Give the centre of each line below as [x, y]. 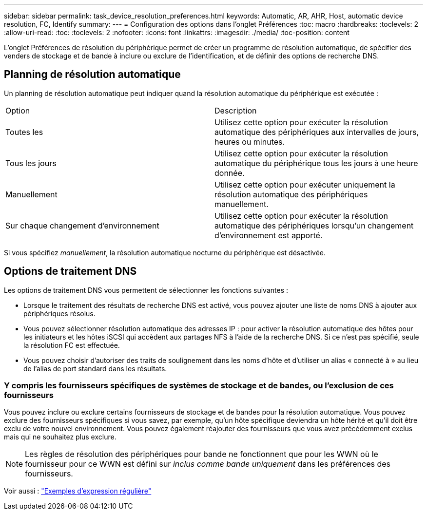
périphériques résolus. [59, 313]
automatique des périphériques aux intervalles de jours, [317, 132]
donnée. [230, 173]
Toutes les [24, 132]
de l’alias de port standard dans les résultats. [95, 368]
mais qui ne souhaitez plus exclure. [60, 437]
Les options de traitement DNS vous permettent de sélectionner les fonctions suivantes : [146, 290]
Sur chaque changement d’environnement [82, 225]
